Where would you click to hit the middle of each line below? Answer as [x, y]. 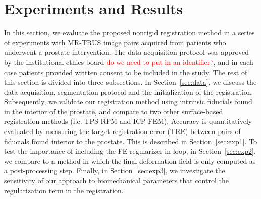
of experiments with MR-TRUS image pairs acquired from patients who [115, 42]
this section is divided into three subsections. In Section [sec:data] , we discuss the [130, 82]
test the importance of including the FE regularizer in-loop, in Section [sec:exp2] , [130, 151]
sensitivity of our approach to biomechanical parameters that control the [116, 181]
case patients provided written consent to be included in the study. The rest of [126, 72]
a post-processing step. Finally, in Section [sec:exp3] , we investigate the [115, 171]
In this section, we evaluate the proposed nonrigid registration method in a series [129, 32]
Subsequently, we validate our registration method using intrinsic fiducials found [128, 102]
